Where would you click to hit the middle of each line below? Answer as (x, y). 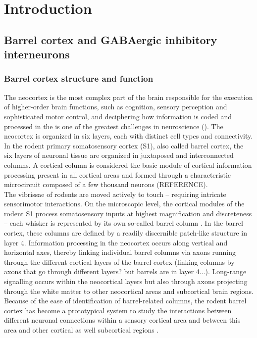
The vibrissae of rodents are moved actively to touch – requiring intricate (115, 194)
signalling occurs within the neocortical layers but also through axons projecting (126, 281)
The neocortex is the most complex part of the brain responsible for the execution (128, 97)
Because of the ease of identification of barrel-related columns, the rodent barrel (125, 301)
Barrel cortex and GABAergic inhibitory (111, 39)
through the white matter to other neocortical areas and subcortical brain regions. (129, 291)
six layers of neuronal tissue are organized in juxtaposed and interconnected (119, 155)
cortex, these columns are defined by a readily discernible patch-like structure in (126, 233)
